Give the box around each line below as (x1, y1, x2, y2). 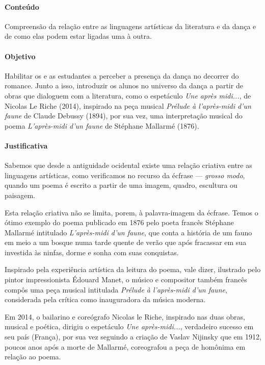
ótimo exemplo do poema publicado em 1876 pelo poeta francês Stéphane (5, 217, 234, 228)
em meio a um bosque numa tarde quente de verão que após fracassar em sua (5, 237, 247, 248)
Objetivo (5, 51, 36, 61)
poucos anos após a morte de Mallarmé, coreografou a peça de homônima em (5, 341, 246, 352)
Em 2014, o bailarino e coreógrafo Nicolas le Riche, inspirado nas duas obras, (5, 311, 245, 322)
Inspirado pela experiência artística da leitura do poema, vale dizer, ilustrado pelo (5, 264, 261, 275)
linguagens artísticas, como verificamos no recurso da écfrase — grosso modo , (5, 169, 245, 180)
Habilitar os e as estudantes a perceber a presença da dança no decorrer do (5, 70, 239, 81)
